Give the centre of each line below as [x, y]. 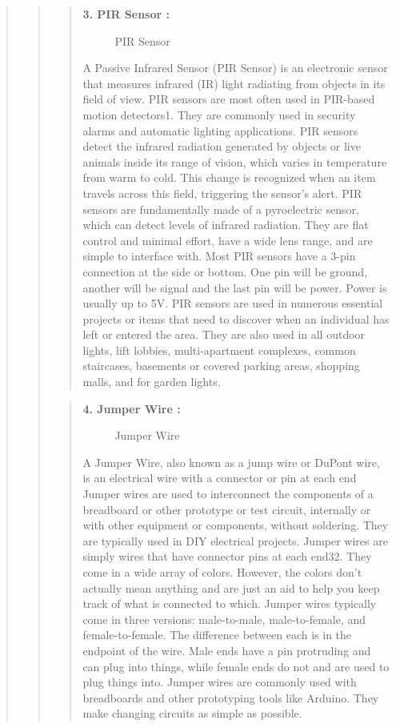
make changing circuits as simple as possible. [192, 713]
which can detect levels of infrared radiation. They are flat [226, 225]
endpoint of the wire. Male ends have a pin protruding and [227, 650]
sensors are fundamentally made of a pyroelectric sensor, [221, 209]
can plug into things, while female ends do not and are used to [236, 666]
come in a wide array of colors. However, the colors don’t [222, 572]
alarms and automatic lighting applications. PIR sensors [220, 130]
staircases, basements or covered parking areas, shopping [221, 366]
